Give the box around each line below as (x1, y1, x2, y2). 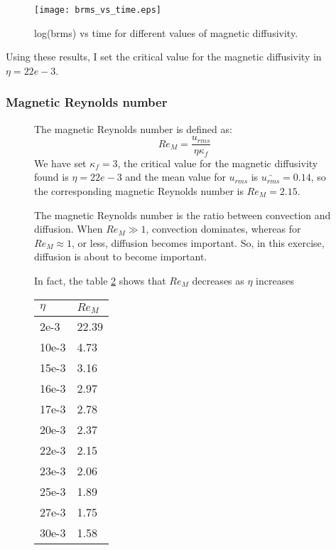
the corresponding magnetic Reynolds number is (34, 183, 244, 198)
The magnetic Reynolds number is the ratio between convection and (34, 207, 331, 222)
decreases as (192, 273, 244, 287)
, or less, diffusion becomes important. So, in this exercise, (72, 235, 325, 250)
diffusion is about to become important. (34, 249, 207, 264)
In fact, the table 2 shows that (34, 273, 166, 287)
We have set (34, 155, 87, 170)
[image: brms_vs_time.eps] (34, 5, 161, 15)
